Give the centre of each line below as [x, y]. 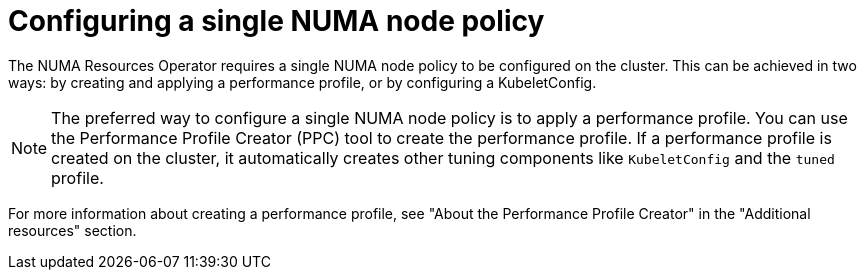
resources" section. [72, 230]
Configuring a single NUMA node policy [276, 21]
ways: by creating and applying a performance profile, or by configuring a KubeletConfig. [302, 82]
